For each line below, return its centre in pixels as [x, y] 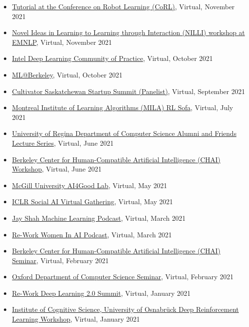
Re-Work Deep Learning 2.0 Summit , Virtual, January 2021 [101, 293]
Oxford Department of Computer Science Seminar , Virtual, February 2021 [123, 277]
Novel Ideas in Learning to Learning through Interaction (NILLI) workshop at [128, 32]
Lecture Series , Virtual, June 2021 [63, 143]
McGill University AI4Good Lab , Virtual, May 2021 [89, 185]
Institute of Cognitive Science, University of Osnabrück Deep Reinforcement [125, 309]
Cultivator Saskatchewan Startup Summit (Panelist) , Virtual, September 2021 [128, 91]
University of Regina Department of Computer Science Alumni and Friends [124, 133]
